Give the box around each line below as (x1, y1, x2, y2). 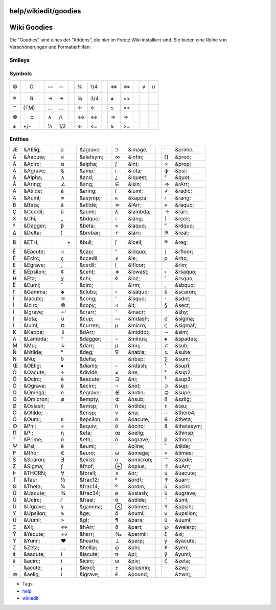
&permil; (128, 531, 148, 538)
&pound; (128, 571, 149, 578)
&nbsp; (128, 355, 145, 363)
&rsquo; (175, 275, 194, 282)
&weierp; (175, 524, 197, 531)
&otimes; (128, 503, 149, 510)
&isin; (128, 180, 142, 188)
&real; (175, 229, 189, 236)
